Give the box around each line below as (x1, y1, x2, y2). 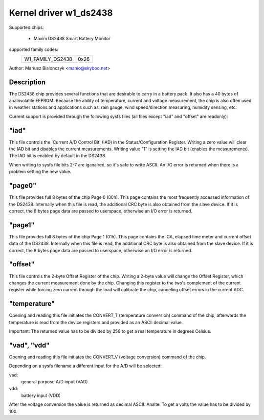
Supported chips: (9, 24, 44, 30)
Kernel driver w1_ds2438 (9, 7, 113, 18)
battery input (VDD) (21, 392, 61, 398)
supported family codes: (9, 47, 59, 52)
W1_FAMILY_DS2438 (24, 55, 73, 62)
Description (9, 78, 46, 86)
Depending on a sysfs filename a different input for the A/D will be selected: (9, 363, 162, 369)
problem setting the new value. (9, 169, 72, 175)
